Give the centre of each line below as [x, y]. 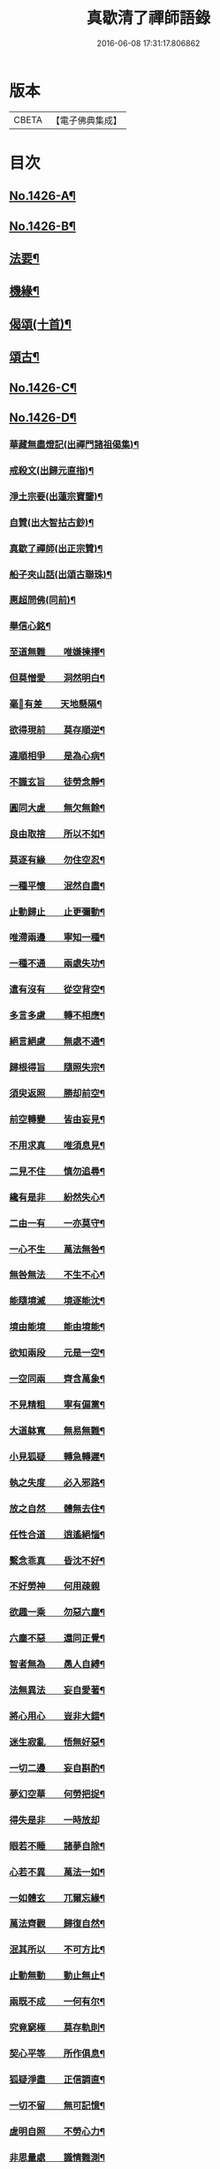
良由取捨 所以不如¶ [57, 834]
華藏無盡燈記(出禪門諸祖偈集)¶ [74, 444]
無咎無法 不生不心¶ [57, 1275]
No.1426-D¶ [43, 418]
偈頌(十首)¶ [41, 324]
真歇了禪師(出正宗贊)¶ [56, 548]
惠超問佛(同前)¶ [43, 600]
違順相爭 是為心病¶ [57, 756]
